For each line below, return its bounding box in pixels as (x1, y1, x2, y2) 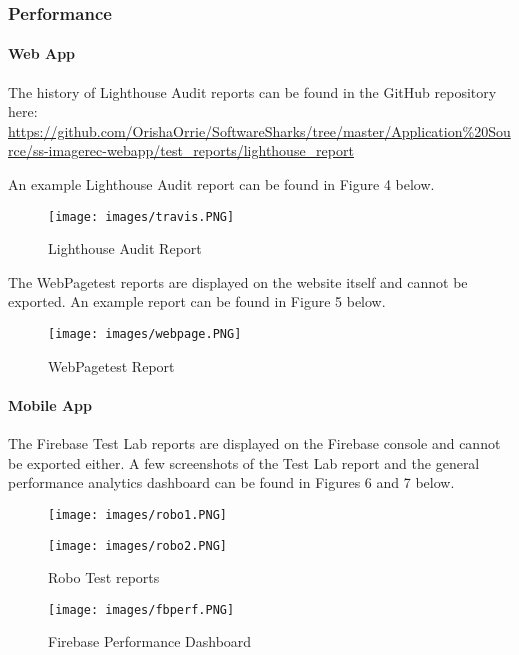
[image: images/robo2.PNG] (48, 538, 227, 553)
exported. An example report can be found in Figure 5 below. (8, 291, 386, 312)
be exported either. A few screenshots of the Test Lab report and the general (8, 452, 480, 473)
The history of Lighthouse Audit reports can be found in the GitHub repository (8, 81, 497, 102)
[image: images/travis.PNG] (48, 209, 235, 224)
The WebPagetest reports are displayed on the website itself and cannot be (8, 271, 468, 292)
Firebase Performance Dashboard (48, 631, 252, 652)
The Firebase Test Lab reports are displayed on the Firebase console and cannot (8, 433, 501, 454)
